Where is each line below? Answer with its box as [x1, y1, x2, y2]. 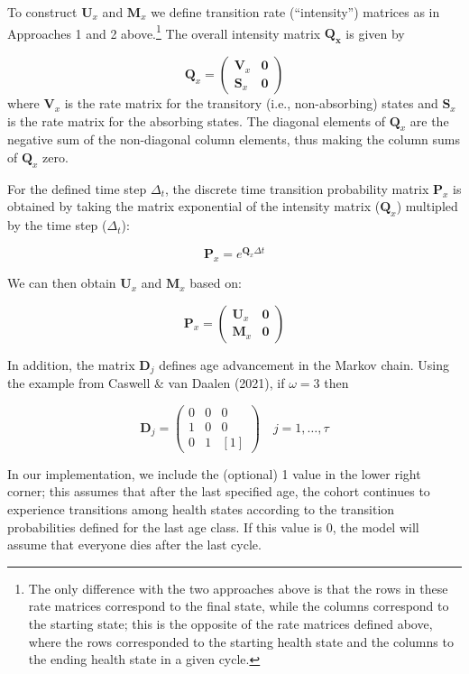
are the [409, 111, 449, 130]
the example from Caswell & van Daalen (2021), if [7, 374, 285, 392]
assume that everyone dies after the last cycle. [7, 535, 262, 554]
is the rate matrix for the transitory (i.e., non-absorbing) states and [64, 94, 438, 113]
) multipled [396, 197, 458, 216]
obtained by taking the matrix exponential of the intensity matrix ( [7, 197, 381, 216]
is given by [345, 23, 405, 42]
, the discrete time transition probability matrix [164, 179, 429, 198]
